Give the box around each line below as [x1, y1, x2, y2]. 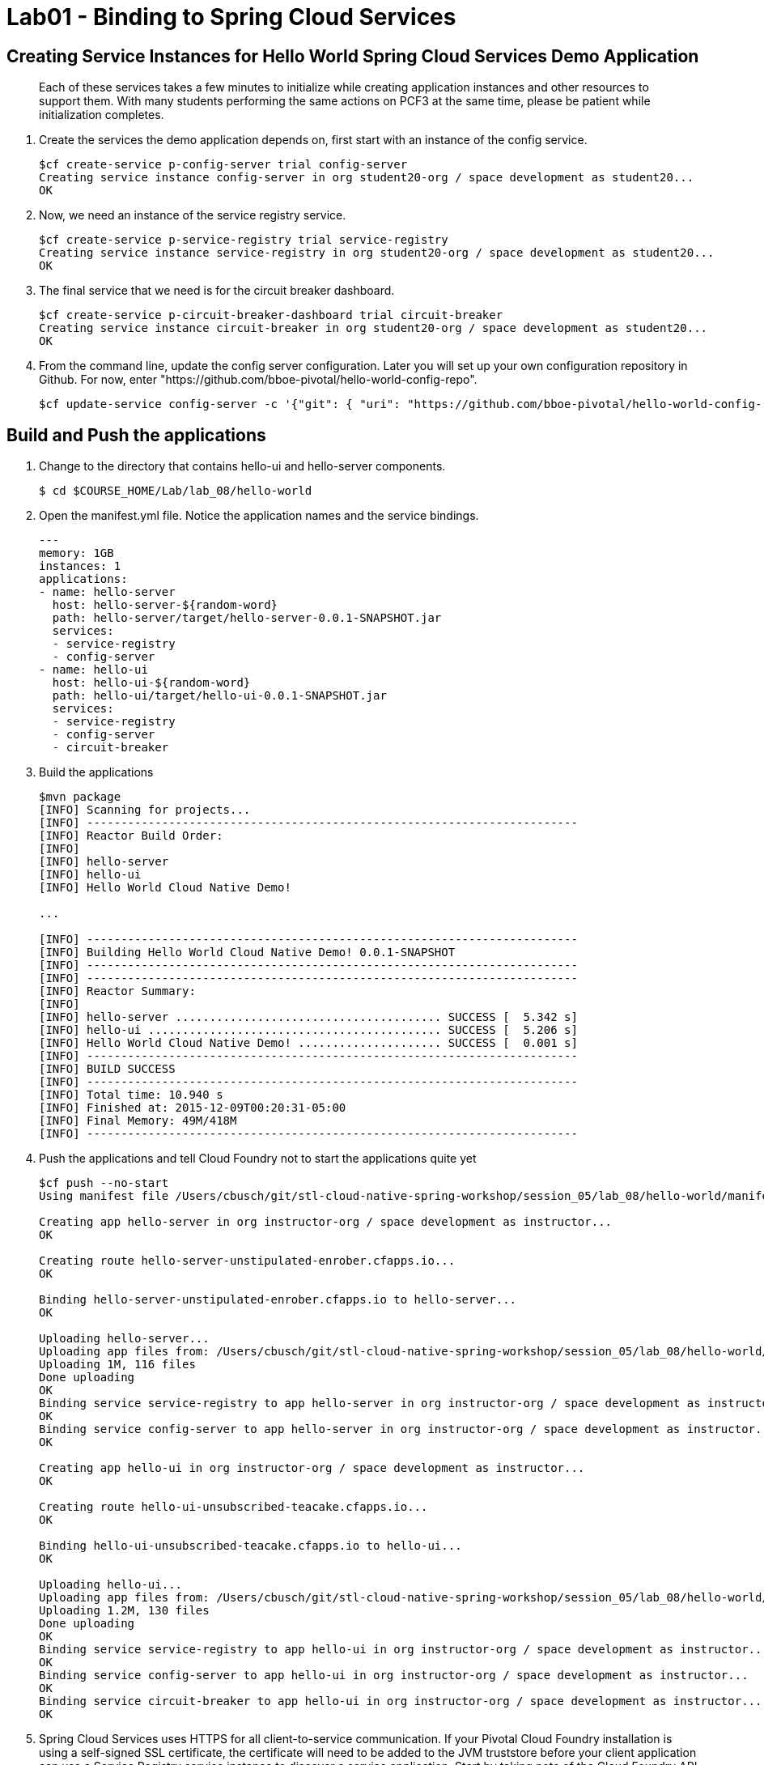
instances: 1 [39, 559, 121, 573]
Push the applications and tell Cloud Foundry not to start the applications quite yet [39, 1151, 477, 1166]
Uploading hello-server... [39, 1332, 210, 1346]
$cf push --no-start [39, 1176, 169, 1190]
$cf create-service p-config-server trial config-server [39, 158, 408, 172]
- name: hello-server [39, 585, 176, 599]
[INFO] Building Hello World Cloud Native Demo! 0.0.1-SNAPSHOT [39, 946, 456, 959]
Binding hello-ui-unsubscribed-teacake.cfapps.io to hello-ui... [39, 1539, 462, 1553]
